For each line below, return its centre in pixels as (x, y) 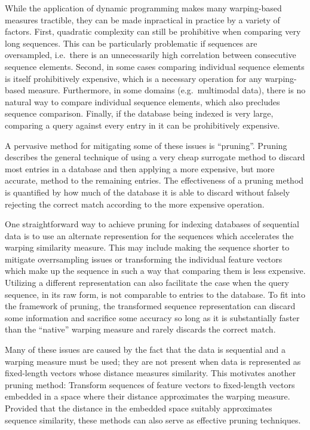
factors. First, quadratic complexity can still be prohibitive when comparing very (153, 31)
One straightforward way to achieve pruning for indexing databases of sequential (152, 224)
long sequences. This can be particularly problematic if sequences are (131, 43)
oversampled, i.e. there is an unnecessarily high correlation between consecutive (151, 55)
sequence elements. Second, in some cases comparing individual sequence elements (155, 66)
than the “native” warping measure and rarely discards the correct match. (140, 329)
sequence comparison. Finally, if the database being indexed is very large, (139, 113)
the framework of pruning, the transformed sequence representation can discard (150, 306)
